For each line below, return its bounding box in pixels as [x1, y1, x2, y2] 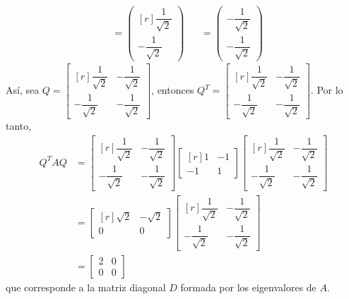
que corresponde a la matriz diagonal [6, 279, 166, 294]
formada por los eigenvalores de [180, 279, 317, 294]
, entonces [151, 83, 194, 97]
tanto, [6, 118, 32, 133]
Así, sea [6, 83, 40, 97]
